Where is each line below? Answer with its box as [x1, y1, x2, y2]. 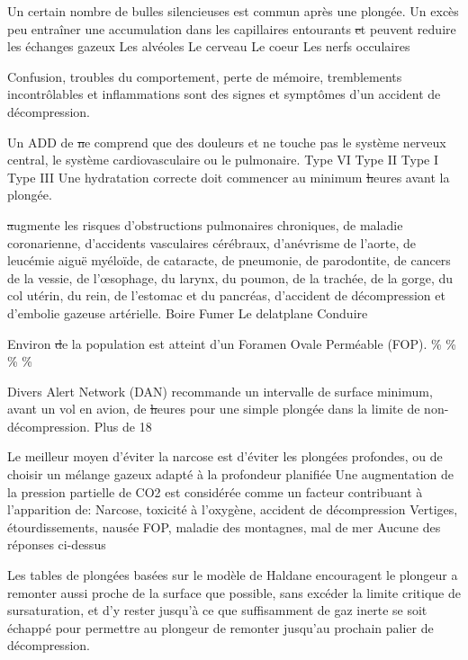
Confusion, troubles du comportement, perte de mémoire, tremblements [7, 67, 402, 85]
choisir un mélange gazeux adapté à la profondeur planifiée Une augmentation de [7, 465, 454, 484]
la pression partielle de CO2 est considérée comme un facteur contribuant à [7, 482, 423, 501]
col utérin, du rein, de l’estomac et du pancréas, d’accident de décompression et [7, 286, 445, 305]
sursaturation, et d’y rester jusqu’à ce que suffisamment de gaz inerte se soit [7, 601, 427, 620]
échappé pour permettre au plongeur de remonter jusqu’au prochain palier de [7, 618, 434, 637]
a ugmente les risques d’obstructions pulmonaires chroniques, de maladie [7, 215, 403, 234]
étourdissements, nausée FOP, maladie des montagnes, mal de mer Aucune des [7, 517, 441, 536]
